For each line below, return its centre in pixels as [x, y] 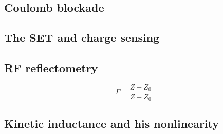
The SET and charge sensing [82, 38]
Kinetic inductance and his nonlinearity [112, 123]
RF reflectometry [51, 67]
